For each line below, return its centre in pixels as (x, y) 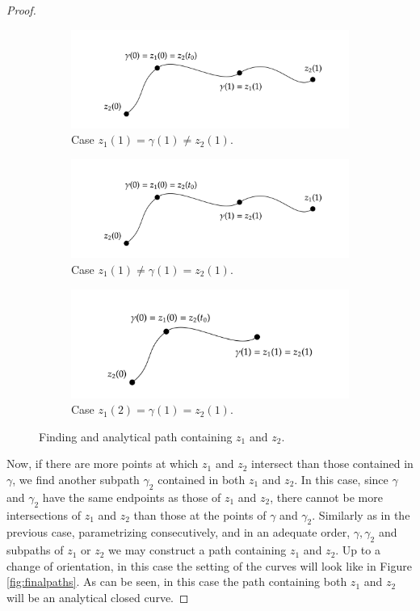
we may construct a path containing (197, 550)
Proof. (21, 10)
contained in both (202, 479)
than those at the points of (200, 514)
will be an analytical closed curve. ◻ (98, 597)
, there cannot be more (326, 497)
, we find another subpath (76, 479)
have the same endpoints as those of (132, 497)
